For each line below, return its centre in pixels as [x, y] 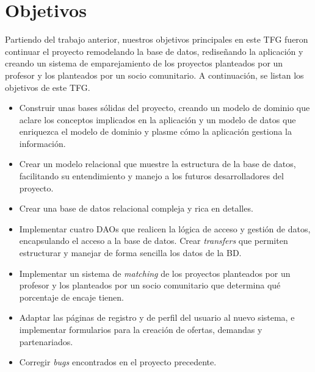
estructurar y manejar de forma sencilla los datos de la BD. [130, 253]
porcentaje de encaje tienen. [71, 297]
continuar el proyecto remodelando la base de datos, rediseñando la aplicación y [154, 51]
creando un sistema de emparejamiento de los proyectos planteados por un [144, 63]
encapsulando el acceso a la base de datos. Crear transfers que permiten [154, 241]
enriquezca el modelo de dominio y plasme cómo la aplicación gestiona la [156, 131]
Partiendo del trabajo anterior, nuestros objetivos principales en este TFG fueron [157, 39]
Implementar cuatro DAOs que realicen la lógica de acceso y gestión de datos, [165, 228]
